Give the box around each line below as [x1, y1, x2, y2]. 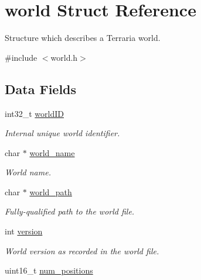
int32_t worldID [5, 107, 64, 119]
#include [5, 51, 38, 63]
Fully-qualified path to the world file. [5, 205, 135, 217]
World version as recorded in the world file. [5, 244, 159, 257]
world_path [29, 185, 72, 198]
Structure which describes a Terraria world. [5, 32, 161, 44]
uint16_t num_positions [5, 264, 93, 276]
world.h [50, 51, 78, 63]
